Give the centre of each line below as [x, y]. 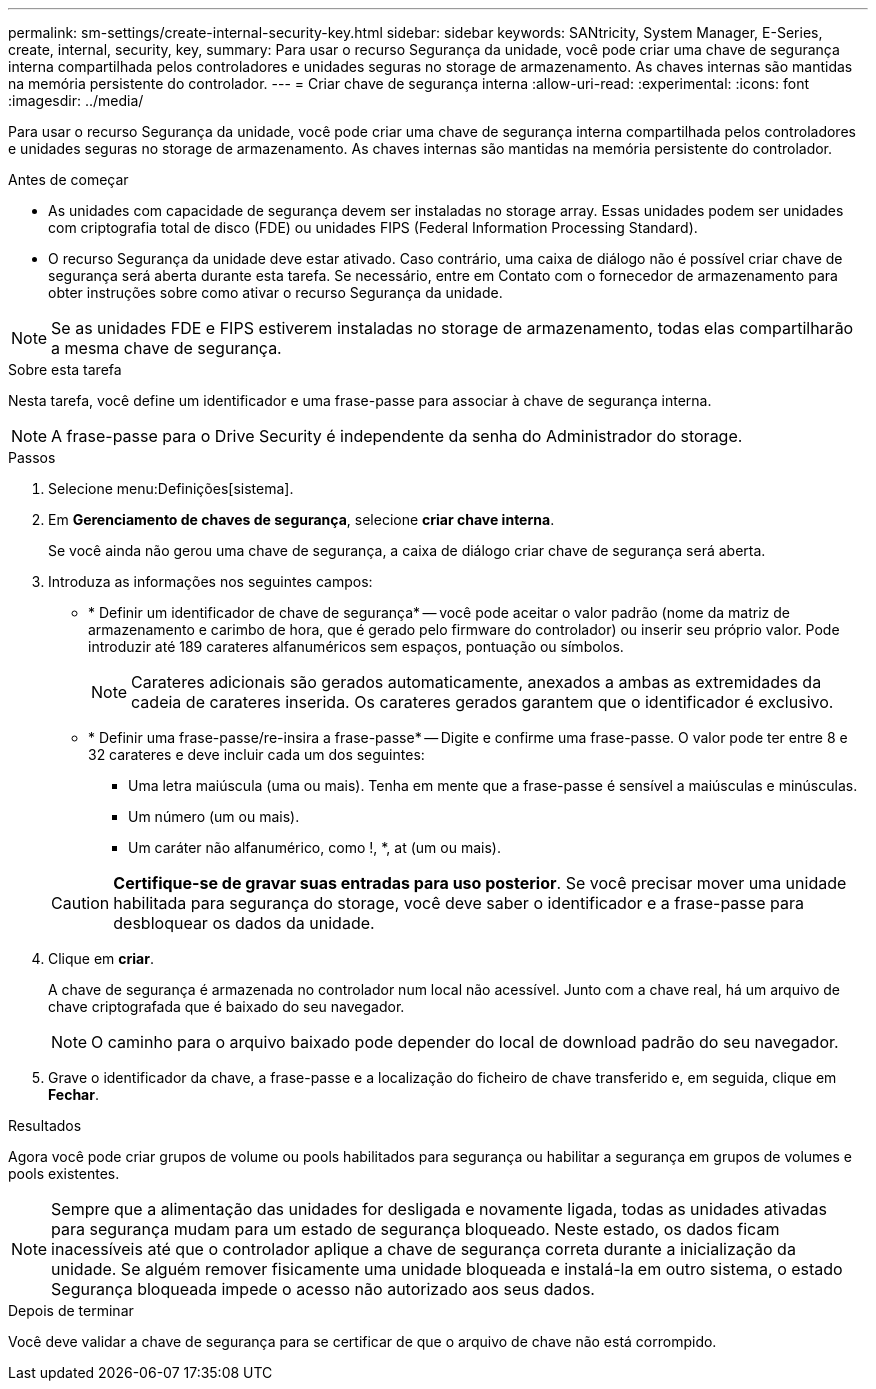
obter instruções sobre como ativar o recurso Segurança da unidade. [275, 292]
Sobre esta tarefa [65, 369]
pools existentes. [64, 1173]
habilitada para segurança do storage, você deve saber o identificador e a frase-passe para [459, 903]
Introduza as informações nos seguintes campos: [210, 581]
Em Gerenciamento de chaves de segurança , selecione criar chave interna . [301, 519]
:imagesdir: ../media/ [76, 100]
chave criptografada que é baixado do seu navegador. [226, 1006]
